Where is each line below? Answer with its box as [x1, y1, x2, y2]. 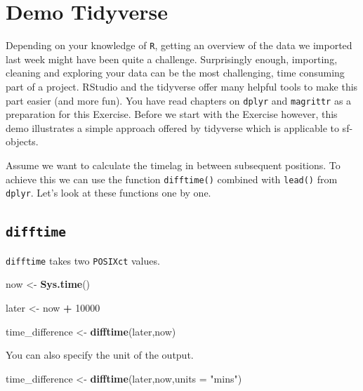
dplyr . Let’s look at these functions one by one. [6, 185, 211, 200]
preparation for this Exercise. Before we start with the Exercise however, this [6, 107, 338, 121]
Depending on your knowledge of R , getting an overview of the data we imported [6, 38, 352, 53]
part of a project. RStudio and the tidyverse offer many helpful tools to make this [6, 79, 358, 93]
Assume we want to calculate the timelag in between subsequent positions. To [6, 158, 341, 172]
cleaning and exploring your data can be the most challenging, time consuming [6, 65, 345, 80]
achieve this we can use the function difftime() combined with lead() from [6, 171, 338, 186]
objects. [6, 134, 39, 149]
